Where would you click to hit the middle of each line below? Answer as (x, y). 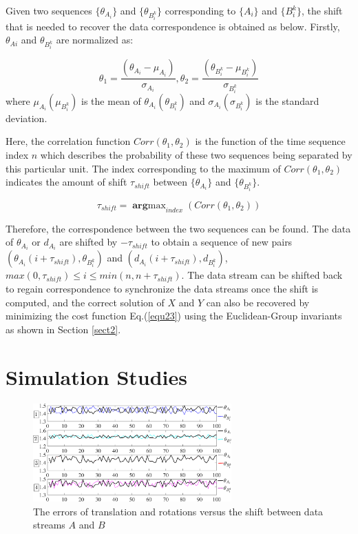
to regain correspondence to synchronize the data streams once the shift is (162, 289)
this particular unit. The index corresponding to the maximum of (143, 168)
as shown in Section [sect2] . (63, 329)
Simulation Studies (96, 376)
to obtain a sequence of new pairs (222, 242)
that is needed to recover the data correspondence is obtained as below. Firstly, (173, 26)
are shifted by (88, 242)
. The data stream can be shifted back (262, 275)
